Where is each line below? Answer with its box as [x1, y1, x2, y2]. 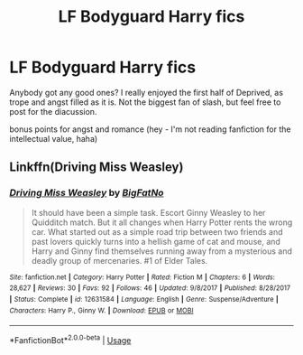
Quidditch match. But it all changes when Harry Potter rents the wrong [31, 217, 293, 228]
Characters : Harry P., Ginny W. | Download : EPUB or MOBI [9, 305, 194, 315]
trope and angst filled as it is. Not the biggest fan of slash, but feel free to [9, 97, 281, 107]
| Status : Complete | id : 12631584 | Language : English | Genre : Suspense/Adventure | [9, 294, 280, 304]
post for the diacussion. [9, 106, 97, 117]
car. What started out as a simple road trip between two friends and [31, 226, 283, 237]
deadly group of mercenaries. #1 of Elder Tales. [31, 255, 208, 266]
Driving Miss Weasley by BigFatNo [9, 187, 164, 200]
